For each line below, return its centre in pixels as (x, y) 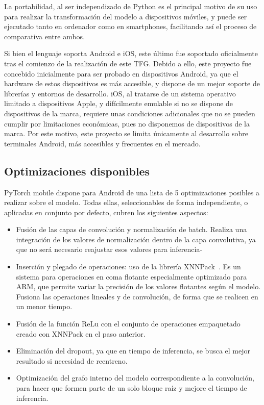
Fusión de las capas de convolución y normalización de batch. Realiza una (131, 229)
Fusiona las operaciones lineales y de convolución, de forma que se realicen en (137, 296)
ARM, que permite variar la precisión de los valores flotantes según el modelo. (138, 286)
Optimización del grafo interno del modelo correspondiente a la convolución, (135, 378)
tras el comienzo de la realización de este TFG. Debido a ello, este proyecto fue (128, 63)
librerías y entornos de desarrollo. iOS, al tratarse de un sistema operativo (120, 93)
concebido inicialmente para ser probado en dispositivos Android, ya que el (121, 73)
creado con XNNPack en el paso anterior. (81, 333)
